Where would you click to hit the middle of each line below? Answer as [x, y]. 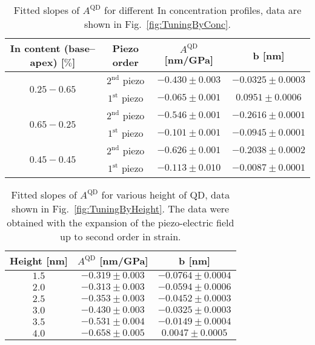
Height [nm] [39, 261]
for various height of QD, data [166, 195]
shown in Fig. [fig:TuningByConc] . [157, 24]
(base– [80, 48]
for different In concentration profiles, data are [203, 10]
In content [35, 48]
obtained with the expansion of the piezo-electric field [121, 222]
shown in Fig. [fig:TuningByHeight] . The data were [121, 209]
